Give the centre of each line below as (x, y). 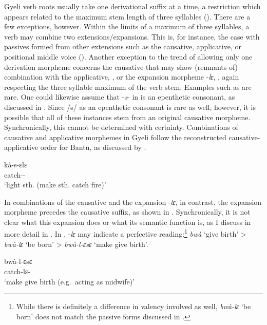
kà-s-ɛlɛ (16, 164)
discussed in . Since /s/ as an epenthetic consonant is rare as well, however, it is (130, 107)
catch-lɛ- (17, 271)
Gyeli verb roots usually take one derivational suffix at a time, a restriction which (132, 6)
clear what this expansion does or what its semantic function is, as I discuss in (128, 222)
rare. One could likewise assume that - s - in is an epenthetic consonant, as (120, 97)
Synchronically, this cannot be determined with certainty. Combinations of (121, 127)
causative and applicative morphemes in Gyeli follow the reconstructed (115, 137)
